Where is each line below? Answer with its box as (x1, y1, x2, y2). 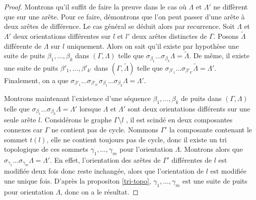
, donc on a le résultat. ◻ (61, 186, 139, 197)
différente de (4, 40, 42, 51)
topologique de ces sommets (4, 144, 88, 154)
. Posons (213, 31, 239, 41)
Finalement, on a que (4, 75, 68, 85)
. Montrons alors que (180, 144, 243, 154)
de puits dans (181, 93, 222, 103)
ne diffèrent (213, 1, 248, 11)
